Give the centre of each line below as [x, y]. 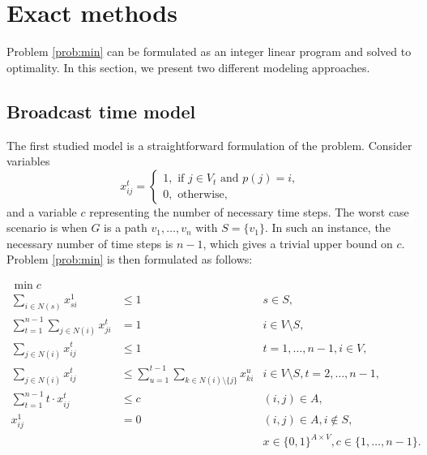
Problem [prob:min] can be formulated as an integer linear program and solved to [209, 52]
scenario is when [47, 227]
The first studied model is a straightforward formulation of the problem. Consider [209, 145]
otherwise [201, 195]
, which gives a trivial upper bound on [298, 243]
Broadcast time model [101, 111]
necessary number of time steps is [90, 243]
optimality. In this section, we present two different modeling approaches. [188, 67]
